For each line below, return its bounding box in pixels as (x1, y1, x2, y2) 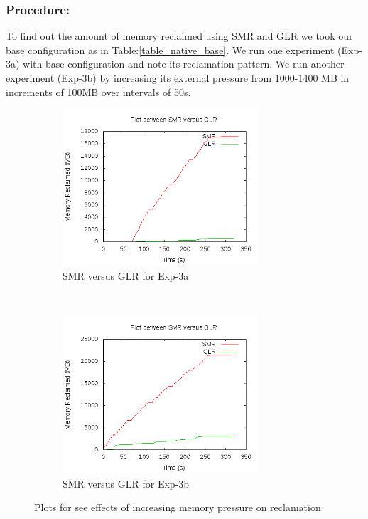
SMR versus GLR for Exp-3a (63, 268, 189, 283)
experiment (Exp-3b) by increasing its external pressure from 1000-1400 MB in (6, 70, 350, 85)
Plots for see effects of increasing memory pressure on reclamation (34, 500, 321, 515)
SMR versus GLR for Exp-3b (63, 476, 190, 491)
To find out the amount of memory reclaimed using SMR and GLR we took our (6, 28, 353, 43)
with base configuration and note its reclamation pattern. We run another (23, 56, 345, 71)
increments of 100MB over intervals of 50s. (6, 84, 191, 99)
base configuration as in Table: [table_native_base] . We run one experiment (6, 42, 335, 57)
